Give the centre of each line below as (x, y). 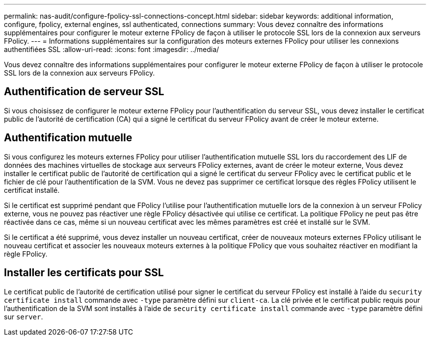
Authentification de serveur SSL (84, 92)
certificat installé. (32, 190)
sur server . (24, 316)
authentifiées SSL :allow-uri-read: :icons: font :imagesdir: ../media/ (112, 49)
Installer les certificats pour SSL (84, 273)
